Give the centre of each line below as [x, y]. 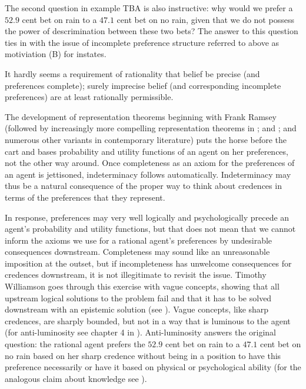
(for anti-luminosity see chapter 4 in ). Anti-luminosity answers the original [140, 332]
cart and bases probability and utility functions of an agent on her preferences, [147, 151]
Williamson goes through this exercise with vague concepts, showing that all [142, 286]
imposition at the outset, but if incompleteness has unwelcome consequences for [148, 263]
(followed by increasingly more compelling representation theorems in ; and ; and [151, 128]
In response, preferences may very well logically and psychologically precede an [147, 217]
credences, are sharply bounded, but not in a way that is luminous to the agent [148, 320]
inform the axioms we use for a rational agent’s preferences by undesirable [139, 240]
